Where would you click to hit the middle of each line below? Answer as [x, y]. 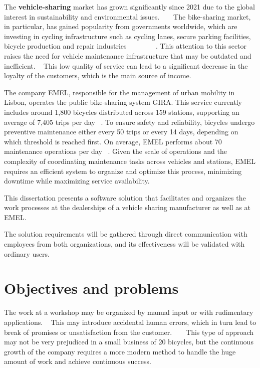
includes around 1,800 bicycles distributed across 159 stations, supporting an [122, 112]
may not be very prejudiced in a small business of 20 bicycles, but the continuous [129, 342]
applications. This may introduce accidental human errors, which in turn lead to [130, 322]
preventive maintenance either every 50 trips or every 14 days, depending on [121, 132]
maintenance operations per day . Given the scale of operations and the [115, 151]
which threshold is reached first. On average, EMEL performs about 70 [113, 141]
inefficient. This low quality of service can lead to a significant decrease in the [126, 65]
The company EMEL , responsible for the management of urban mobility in [119, 92]
